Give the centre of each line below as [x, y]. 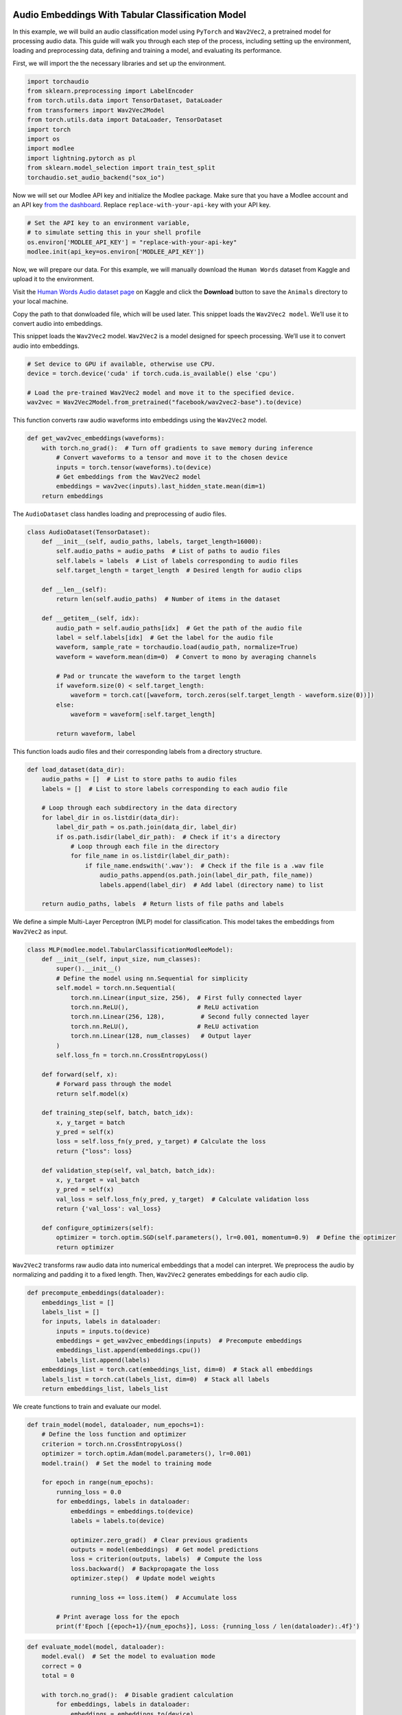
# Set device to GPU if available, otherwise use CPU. [121, 364]
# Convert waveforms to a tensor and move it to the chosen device [172, 458]
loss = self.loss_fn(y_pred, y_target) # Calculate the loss [161, 1142]
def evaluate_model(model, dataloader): [96, 1647]
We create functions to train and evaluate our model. [87, 1407]
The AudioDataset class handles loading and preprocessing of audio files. [119, 514]
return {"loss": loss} [94, 1151]
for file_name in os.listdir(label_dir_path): [150, 856]
